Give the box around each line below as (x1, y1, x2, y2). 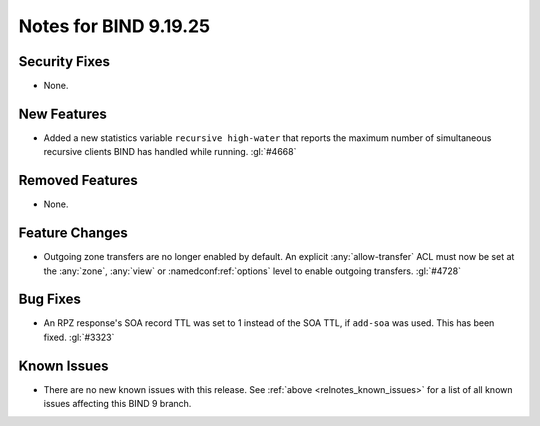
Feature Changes (18, 225, 129, 242)
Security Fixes (18, 53, 110, 70)
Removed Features (18, 172, 139, 189)
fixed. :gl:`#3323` (43, 331, 115, 343)
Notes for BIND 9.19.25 (18, 15, 210, 37)
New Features (18, 105, 107, 122)
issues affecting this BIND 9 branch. (43, 398, 192, 410)
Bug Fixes (18, 291, 82, 308)
